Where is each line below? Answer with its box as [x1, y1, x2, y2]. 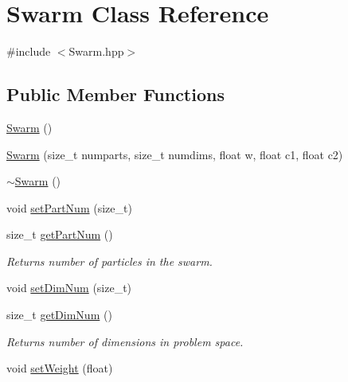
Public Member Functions [6, 82, 225, 107]
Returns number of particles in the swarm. [6, 252, 213, 269]
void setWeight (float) [6, 360, 113, 376]
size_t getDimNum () [6, 306, 112, 323]
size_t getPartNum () [6, 226, 113, 243]
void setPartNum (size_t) [6, 199, 132, 216]
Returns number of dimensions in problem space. [6, 333, 244, 349]
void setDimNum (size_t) [6, 279, 132, 296]
